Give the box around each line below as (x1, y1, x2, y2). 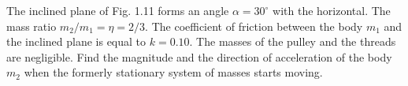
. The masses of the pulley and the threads (189, 33, 396, 50)
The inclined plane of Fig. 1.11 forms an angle (6, 2, 229, 18)
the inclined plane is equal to (6, 33, 147, 50)
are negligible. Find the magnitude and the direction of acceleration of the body (6, 48, 392, 65)
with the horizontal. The (273, 2, 391, 18)
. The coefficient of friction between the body (145, 17, 363, 34)
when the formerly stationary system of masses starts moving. (24, 64, 323, 80)
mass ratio (6, 17, 57, 34)
